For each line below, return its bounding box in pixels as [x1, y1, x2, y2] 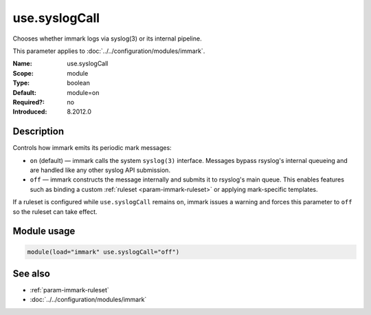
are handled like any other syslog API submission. [30, 166, 171, 174]
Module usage [12, 226, 76, 237]
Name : [12, 59, 32, 68]
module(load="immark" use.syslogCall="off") [27, 248, 180, 256]
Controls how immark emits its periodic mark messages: [12, 144, 172, 152]
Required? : [12, 98, 45, 106]
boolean [67, 79, 91, 87]
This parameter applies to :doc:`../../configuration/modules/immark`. [12, 47, 205, 55]
